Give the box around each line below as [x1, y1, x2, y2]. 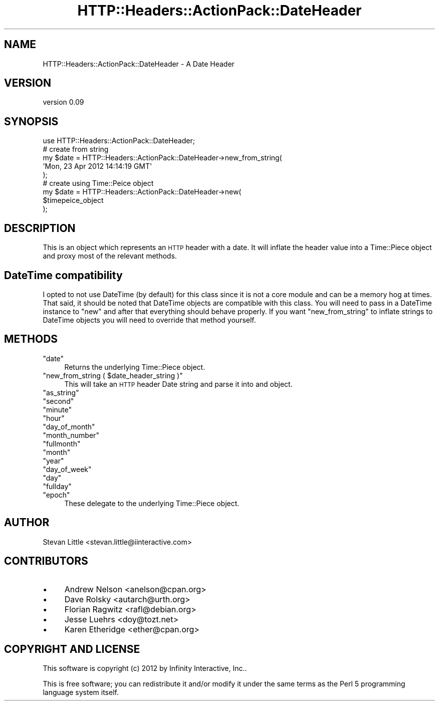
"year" [43, 456, 64, 465]
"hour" [43, 413, 65, 422]
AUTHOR [4, 516, 50, 529]
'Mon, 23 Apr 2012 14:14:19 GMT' [43, 162, 152, 171]
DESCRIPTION [4, 221, 76, 234]
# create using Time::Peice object [43, 179, 154, 188]
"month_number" [43, 430, 99, 439]
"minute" [43, 405, 72, 414]
